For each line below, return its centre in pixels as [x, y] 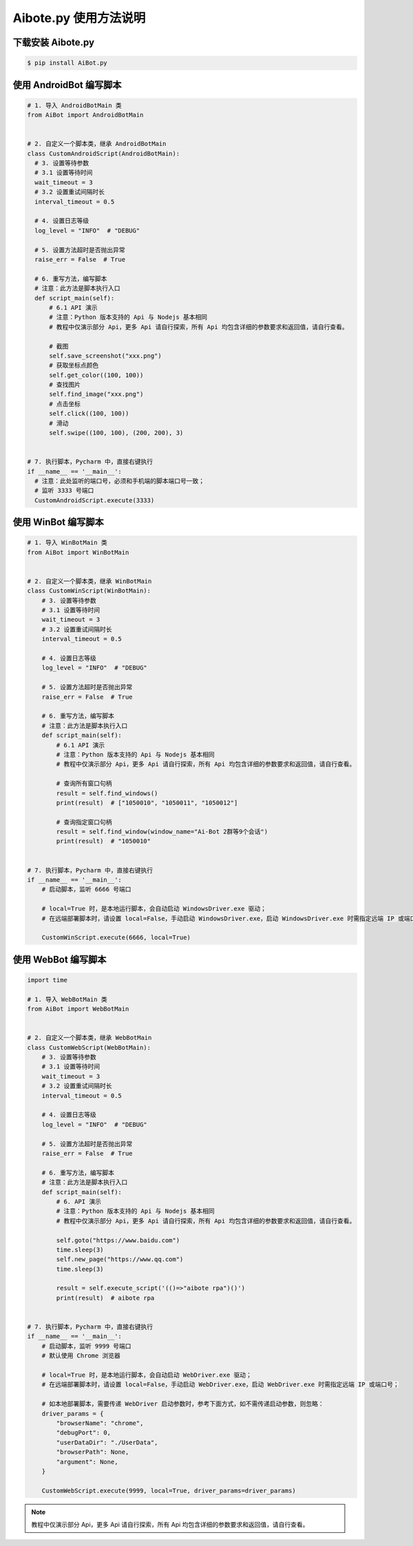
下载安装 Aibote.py [54, 42]
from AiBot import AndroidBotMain [85, 115]
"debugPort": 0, [84, 1433]
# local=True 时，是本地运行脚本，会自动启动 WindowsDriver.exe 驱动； [154, 909]
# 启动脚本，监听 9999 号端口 [86, 1346]
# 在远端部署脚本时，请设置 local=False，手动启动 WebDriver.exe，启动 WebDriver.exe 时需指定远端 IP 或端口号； [220, 1385]
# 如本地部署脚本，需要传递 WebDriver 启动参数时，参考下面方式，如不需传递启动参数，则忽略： [183, 1404]
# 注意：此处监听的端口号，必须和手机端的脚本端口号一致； [120, 481]
